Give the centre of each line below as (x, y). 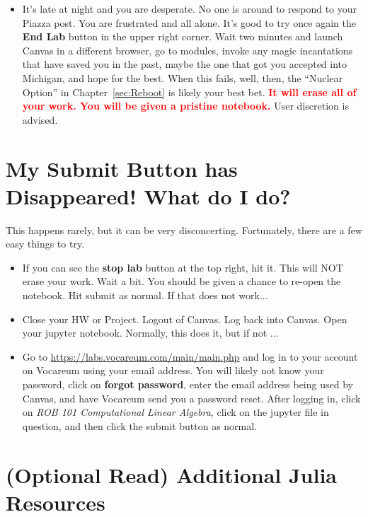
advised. (40, 119)
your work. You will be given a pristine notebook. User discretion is (185, 106)
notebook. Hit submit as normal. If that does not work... (145, 295)
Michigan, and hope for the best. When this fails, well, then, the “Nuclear (183, 77)
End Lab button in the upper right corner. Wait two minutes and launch (183, 36)
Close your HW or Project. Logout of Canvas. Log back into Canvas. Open (185, 319)
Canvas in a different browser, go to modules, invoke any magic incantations (188, 50)
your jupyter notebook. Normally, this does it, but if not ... (150, 333)
